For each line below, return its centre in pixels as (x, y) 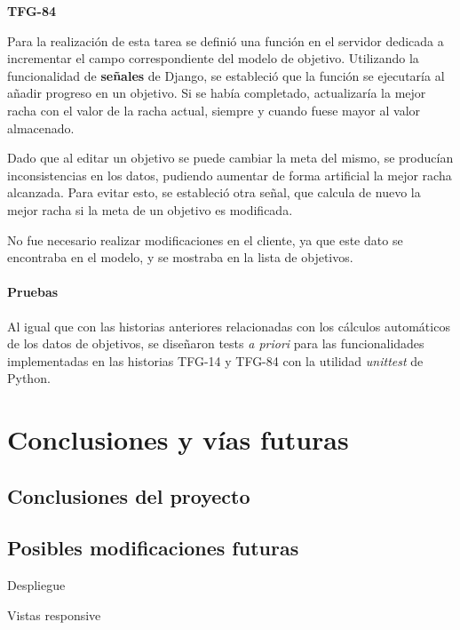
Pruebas (33, 292)
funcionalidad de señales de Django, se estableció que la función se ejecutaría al (226, 75)
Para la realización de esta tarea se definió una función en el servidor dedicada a (226, 40)
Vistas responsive (54, 614)
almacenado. (41, 128)
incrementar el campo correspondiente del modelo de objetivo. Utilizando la (213, 58)
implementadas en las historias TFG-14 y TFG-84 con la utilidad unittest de (215, 360)
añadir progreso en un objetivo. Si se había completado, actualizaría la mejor (217, 93)
